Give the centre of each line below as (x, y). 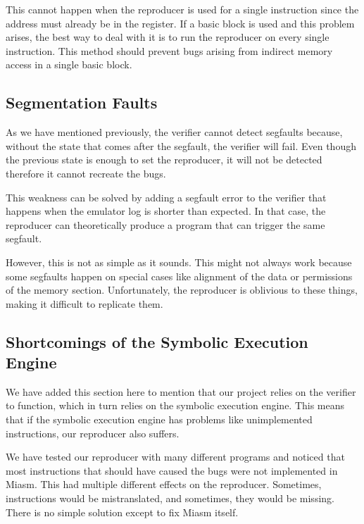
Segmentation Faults (82, 102)
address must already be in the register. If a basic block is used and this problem (180, 23)
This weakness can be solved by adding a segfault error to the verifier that (166, 197)
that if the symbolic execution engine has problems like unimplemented (159, 419)
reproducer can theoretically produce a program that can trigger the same (165, 224)
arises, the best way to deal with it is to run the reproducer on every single (168, 37)
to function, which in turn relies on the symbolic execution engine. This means (175, 405)
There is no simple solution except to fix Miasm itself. (122, 512)
